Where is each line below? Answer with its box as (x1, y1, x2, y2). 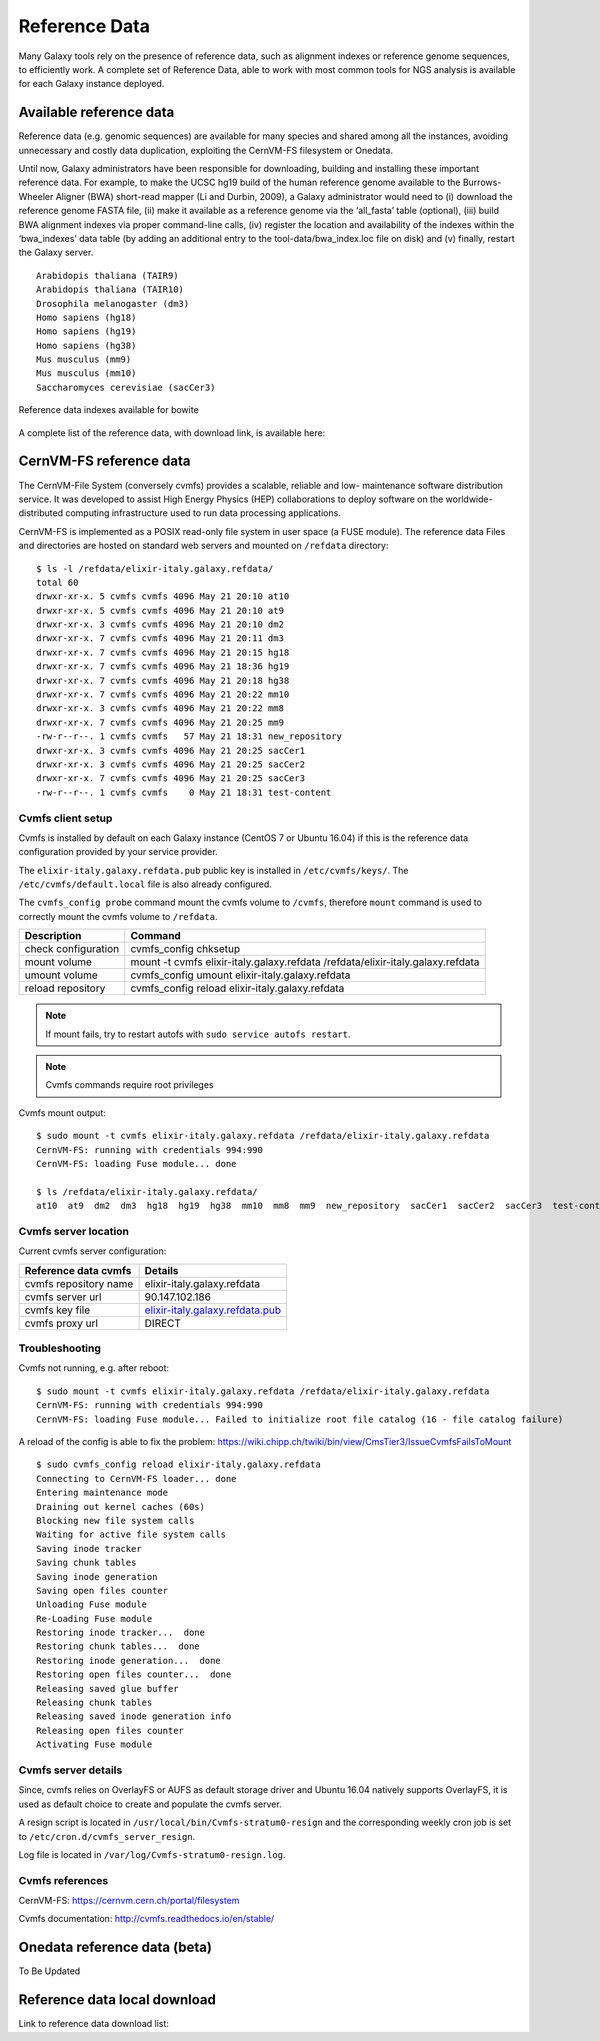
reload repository (24, 981, 106, 995)
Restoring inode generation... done (36, 1655, 222, 1666)
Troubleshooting (18, 1341, 102, 1355)
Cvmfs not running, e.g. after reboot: (18, 1362, 170, 1374)
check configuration (24, 942, 120, 956)
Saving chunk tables (36, 1557, 137, 1569)
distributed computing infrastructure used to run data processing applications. (18, 507, 342, 519)
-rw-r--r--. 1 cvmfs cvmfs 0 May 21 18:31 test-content (36, 786, 332, 798)
